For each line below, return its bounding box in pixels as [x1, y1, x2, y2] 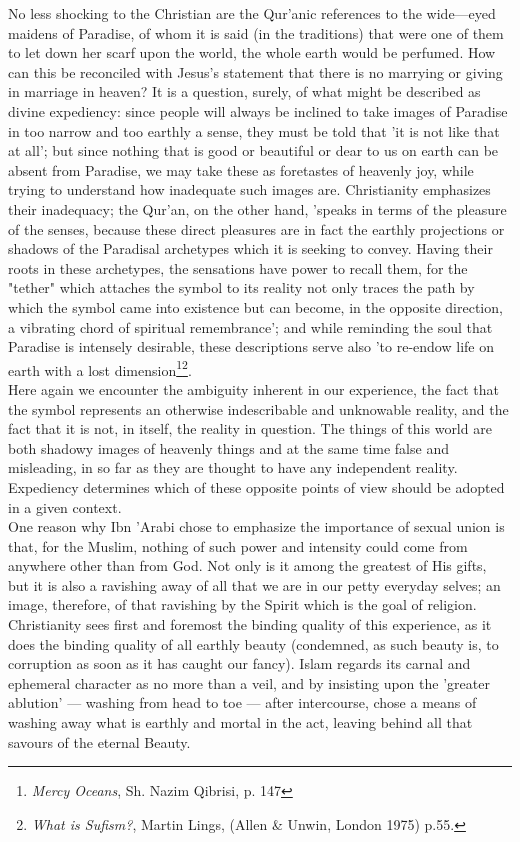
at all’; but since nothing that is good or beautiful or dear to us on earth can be [8, 140, 499, 161]
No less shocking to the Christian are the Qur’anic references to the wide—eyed [8, 3, 496, 23]
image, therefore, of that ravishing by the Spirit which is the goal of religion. [8, 594, 477, 615]
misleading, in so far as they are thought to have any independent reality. [8, 457, 458, 478]
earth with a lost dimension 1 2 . [8, 356, 192, 380]
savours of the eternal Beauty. [8, 731, 191, 752]
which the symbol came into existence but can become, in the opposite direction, [8, 296, 503, 317]
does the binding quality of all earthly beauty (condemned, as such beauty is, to [8, 633, 499, 654]
